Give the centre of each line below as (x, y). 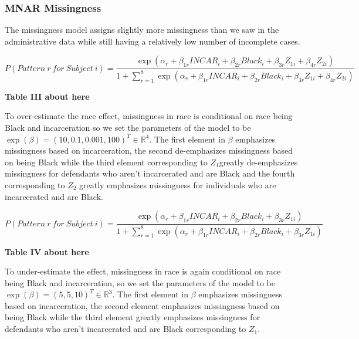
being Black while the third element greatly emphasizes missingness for (133, 317)
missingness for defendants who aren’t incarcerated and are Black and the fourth (150, 173)
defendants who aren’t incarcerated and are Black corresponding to (126, 329)
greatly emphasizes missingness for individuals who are (178, 184)
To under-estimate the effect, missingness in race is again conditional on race (143, 271)
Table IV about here (47, 251)
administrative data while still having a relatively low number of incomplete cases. (153, 41)
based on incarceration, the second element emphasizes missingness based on (142, 305)
